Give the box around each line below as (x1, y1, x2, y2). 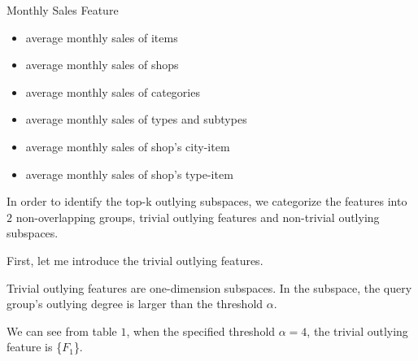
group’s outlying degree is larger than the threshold (7, 295, 263, 312)
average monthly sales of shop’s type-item (25, 165, 233, 182)
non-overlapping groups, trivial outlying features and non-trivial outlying (15, 208, 380, 225)
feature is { (7, 338, 63, 355)
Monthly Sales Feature (7, 2, 119, 18)
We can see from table (7, 322, 117, 339)
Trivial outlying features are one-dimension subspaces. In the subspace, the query (7, 279, 412, 296)
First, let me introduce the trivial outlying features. (7, 251, 263, 268)
